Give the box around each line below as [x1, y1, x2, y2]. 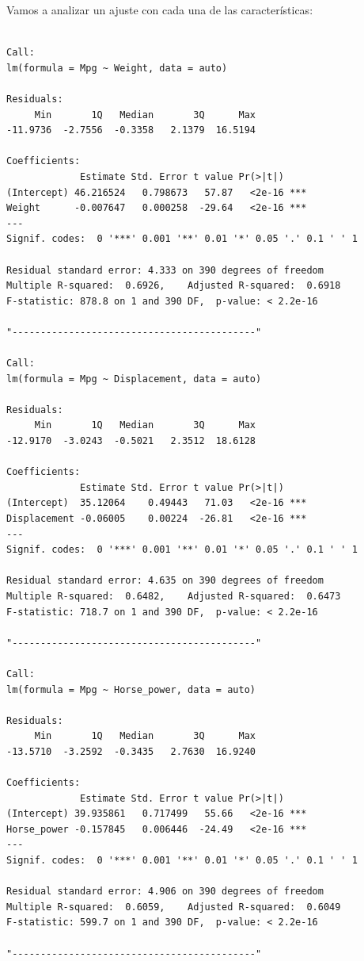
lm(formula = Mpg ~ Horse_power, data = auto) [6, 683, 256, 695]
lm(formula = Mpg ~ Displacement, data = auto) [6, 373, 262, 385]
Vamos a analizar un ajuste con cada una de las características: [6, 2, 313, 17]
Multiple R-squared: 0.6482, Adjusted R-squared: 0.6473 [6, 590, 341, 602]
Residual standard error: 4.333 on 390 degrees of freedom [6, 264, 324, 276]
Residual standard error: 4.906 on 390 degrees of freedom [6, 886, 324, 898]
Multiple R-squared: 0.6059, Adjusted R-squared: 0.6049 [6, 901, 341, 913]
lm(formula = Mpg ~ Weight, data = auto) [6, 62, 228, 74]
